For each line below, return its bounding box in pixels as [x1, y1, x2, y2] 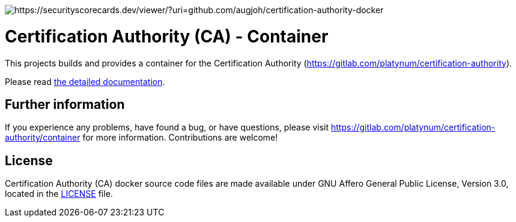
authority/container [5, 132, 80, 143]
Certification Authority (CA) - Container [5, 26, 329, 47]
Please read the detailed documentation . [5, 76, 165, 87]
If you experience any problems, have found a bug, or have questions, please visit [5, 122, 329, 133]
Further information [5, 96, 125, 112]
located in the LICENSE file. [5, 188, 113, 199]
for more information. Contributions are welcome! [82, 132, 278, 143]
